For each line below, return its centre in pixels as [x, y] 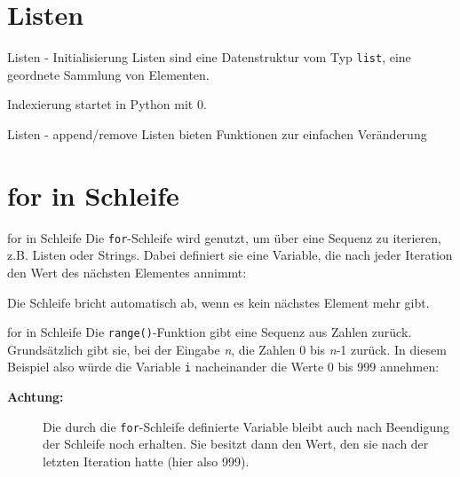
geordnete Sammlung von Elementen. [108, 74]
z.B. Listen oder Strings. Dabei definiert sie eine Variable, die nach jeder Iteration [230, 255]
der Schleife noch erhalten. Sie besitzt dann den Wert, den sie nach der [236, 444]
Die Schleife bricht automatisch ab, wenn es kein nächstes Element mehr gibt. [218, 302]
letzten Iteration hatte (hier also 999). [146, 461]
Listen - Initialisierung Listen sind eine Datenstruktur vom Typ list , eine [209, 57]
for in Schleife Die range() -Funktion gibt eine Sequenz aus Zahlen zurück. [210, 332]
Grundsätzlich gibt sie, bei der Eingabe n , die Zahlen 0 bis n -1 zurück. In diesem [227, 349]
